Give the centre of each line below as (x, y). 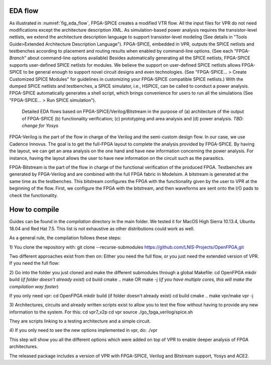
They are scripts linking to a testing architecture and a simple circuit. (80, 321)
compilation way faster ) (34, 286)
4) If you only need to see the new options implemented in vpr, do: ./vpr (83, 330)
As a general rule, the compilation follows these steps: (65, 238)
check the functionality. (34, 195)
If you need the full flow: (34, 263)
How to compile (34, 210)
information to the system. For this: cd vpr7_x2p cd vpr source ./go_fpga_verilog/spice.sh (101, 312)
